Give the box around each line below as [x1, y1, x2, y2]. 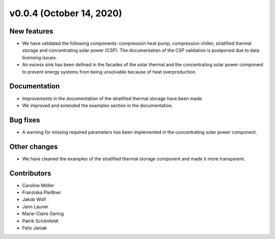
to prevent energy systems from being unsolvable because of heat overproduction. [22, 69, 197, 75]
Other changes [9, 142, 58, 151]
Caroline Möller [22, 182, 54, 188]
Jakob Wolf [22, 196, 46, 202]
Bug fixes [9, 116, 40, 124]
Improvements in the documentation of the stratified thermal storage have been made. [22, 95, 203, 101]
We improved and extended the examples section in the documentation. [22, 102, 173, 109]
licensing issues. [22, 54, 57, 60]
